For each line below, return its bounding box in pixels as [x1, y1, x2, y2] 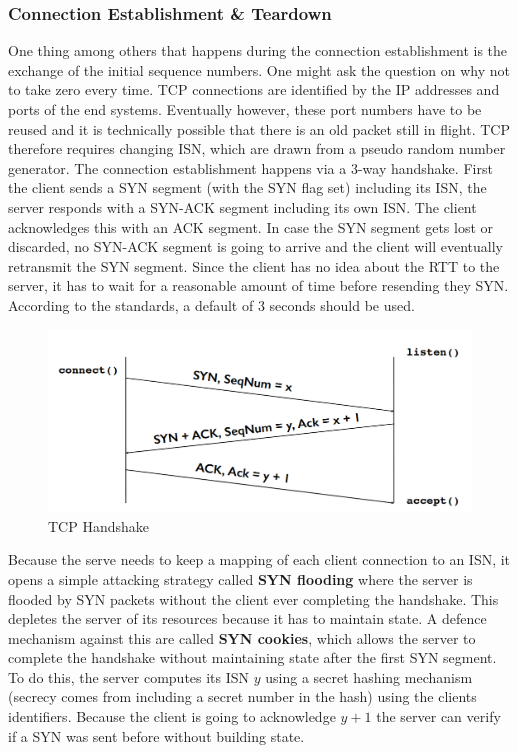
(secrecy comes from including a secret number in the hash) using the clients [8, 686, 477, 707]
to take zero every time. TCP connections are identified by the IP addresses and [8, 79, 500, 100]
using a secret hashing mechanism [265, 666, 473, 687]
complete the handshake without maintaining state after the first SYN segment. [8, 647, 497, 668]
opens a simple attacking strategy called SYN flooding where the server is [8, 568, 473, 589]
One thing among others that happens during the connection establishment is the [8, 40, 508, 61]
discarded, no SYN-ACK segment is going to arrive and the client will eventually [8, 236, 503, 257]
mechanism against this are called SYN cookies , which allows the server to [8, 627, 476, 648]
